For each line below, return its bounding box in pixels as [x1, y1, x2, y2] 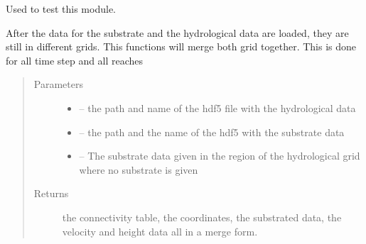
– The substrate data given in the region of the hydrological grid [79, 148, 360, 163]
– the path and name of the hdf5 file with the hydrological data [79, 100, 356, 115]
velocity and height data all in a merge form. [62, 223, 258, 238]
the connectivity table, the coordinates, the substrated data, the [62, 209, 342, 224]
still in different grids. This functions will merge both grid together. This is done [6, 39, 357, 54]
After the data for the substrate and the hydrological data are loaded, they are [6, 25, 349, 40]
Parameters [33, 77, 83, 91]
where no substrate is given [79, 162, 198, 177]
